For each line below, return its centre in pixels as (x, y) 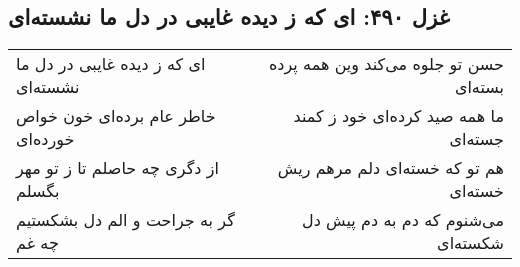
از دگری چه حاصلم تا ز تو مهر (117, 168)
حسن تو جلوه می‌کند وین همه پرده (386, 64)
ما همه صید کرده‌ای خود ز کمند (398, 116)
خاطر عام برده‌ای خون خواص (116, 116)
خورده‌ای (45, 139)
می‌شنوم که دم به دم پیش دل (403, 220)
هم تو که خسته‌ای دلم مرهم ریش (390, 168)
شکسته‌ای (470, 243)
